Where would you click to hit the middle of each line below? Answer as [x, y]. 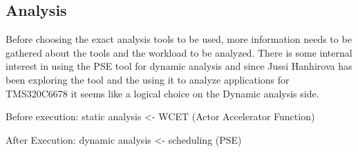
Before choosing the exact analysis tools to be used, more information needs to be [179, 39]
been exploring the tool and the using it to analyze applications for [148, 79]
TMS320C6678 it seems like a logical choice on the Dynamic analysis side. [162, 93]
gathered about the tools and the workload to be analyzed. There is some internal [179, 52]
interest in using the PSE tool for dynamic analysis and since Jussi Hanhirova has [179, 66]
